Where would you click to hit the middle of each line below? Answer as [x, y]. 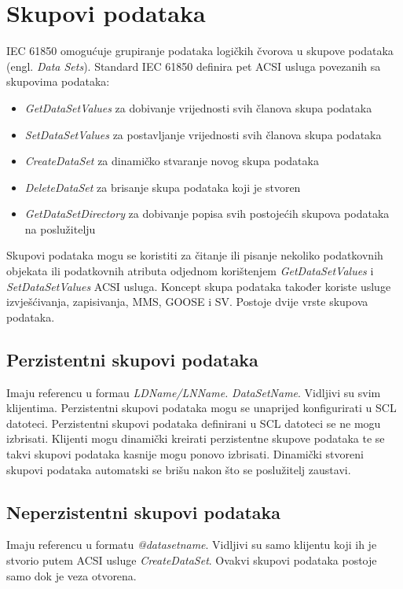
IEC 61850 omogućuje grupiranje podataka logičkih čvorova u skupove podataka [200, 51]
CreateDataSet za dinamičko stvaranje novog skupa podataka [172, 161]
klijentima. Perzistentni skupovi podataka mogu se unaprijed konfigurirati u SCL [201, 408]
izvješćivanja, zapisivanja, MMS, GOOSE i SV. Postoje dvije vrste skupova [187, 302]
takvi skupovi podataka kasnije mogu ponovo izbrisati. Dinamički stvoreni [185, 454]
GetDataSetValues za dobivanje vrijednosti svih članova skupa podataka [198, 107]
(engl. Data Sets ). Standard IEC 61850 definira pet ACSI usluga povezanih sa [194, 66]
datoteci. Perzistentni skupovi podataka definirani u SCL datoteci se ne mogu [194, 423]
